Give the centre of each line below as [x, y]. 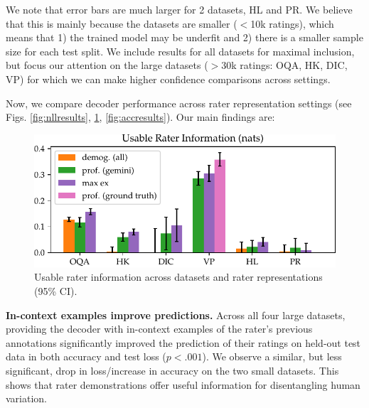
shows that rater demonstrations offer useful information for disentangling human [183, 384]
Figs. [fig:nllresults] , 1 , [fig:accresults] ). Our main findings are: [140, 117]
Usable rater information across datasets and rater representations [178, 277]
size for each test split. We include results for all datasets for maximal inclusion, [180, 51]
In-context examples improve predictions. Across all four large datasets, [176, 315]
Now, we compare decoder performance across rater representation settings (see [179, 103]
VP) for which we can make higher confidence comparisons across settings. [168, 79]
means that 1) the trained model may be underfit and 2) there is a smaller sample [184, 37]
